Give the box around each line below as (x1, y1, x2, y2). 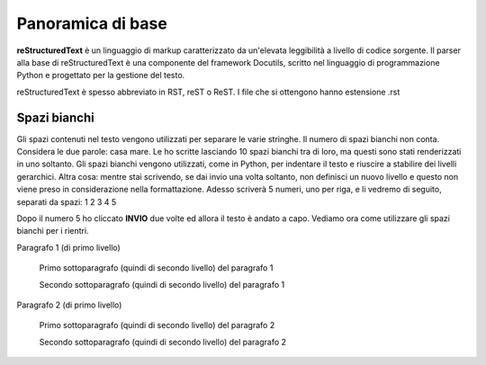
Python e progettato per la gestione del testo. (16, 70, 185, 81)
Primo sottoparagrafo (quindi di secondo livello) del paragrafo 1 (39, 263, 274, 273)
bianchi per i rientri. (16, 226, 89, 236)
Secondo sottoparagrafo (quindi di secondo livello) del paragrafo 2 (39, 336, 287, 347)
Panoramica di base (16, 13, 168, 33)
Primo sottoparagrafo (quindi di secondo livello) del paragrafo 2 (39, 320, 275, 331)
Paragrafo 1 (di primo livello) (16, 242, 121, 253)
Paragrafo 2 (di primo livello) (16, 299, 122, 310)
